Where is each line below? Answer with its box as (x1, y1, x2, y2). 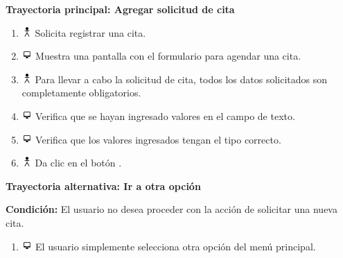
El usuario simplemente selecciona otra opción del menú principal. (35, 239, 316, 253)
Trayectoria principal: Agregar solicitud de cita (6, 2, 235, 16)
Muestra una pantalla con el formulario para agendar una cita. (35, 49, 301, 63)
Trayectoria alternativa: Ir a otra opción (6, 178, 201, 193)
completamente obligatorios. (21, 85, 141, 100)
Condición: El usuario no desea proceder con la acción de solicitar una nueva (6, 202, 337, 216)
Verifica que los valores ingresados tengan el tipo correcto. (35, 132, 281, 146)
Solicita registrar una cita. (35, 25, 146, 40)
